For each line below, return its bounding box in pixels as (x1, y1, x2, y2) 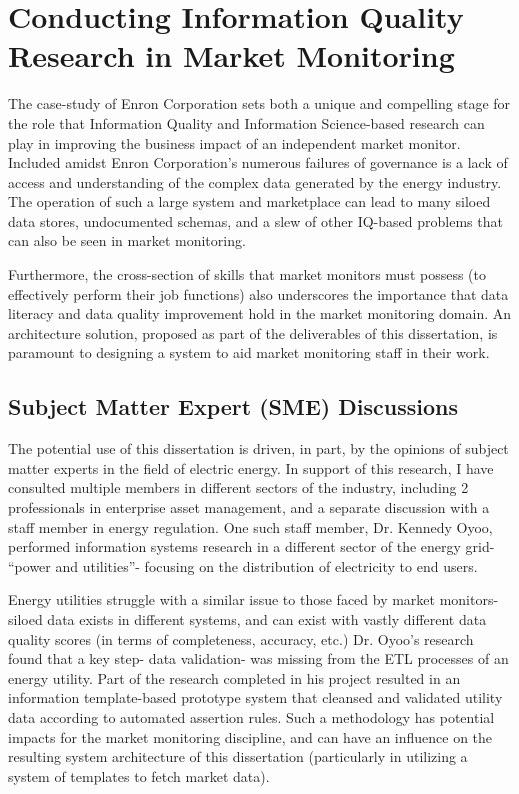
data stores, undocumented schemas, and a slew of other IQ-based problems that (8, 210, 503, 231)
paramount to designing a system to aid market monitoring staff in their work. (8, 342, 490, 363)
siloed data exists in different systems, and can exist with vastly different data (8, 608, 487, 629)
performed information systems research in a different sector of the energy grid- (8, 536, 495, 557)
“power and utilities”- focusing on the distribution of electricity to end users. (8, 555, 478, 576)
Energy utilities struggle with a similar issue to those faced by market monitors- (8, 589, 499, 610)
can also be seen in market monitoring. (8, 230, 246, 251)
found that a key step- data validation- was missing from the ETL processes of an (8, 648, 509, 669)
